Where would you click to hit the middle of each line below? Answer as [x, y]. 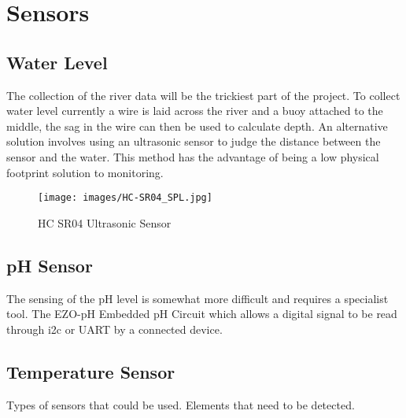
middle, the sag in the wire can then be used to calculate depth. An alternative [197, 126]
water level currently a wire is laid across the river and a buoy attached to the [195, 111]
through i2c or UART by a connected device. [114, 329]
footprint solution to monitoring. [85, 172]
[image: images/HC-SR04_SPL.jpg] [125, 198]
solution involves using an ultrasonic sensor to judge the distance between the [194, 141]
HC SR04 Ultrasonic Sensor [105, 222]
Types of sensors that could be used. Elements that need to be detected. [181, 404]
